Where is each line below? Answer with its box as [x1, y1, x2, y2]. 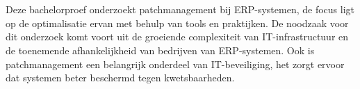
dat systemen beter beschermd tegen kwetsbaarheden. [6, 70, 235, 85]
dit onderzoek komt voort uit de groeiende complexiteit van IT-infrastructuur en [6, 29, 349, 44]
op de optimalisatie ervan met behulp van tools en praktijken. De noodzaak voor [6, 15, 349, 30]
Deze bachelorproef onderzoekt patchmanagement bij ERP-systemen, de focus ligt [6, 2, 354, 17]
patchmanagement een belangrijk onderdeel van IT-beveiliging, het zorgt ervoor [6, 56, 345, 71]
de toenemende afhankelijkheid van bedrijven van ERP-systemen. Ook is [6, 42, 315, 57]
